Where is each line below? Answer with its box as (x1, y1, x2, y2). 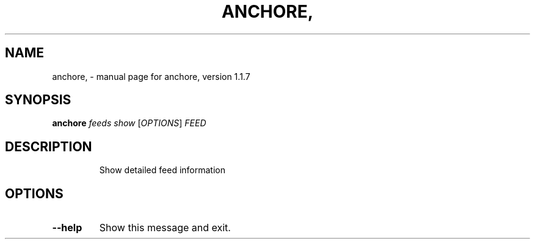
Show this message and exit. (99, 221, 231, 234)
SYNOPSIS (5, 92, 71, 108)
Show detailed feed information (99, 165, 225, 176)
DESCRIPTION (5, 138, 92, 154)
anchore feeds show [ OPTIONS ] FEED (52, 118, 206, 129)
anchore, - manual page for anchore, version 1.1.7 (52, 71, 250, 82)
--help (52, 221, 82, 234)
